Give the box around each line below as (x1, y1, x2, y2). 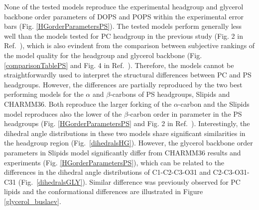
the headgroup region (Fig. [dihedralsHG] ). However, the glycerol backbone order (4, 138, 253, 148)
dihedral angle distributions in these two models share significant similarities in (4, 128, 246, 138)
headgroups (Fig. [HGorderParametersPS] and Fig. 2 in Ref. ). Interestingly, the (4, 118, 250, 129)
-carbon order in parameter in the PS (128, 108, 242, 119)
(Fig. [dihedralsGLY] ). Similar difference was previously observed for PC (18, 176, 241, 187)
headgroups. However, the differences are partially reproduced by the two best (4, 79, 243, 89)
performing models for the (4, 89, 84, 99)
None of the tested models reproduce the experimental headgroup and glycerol (4, 1, 244, 11)
